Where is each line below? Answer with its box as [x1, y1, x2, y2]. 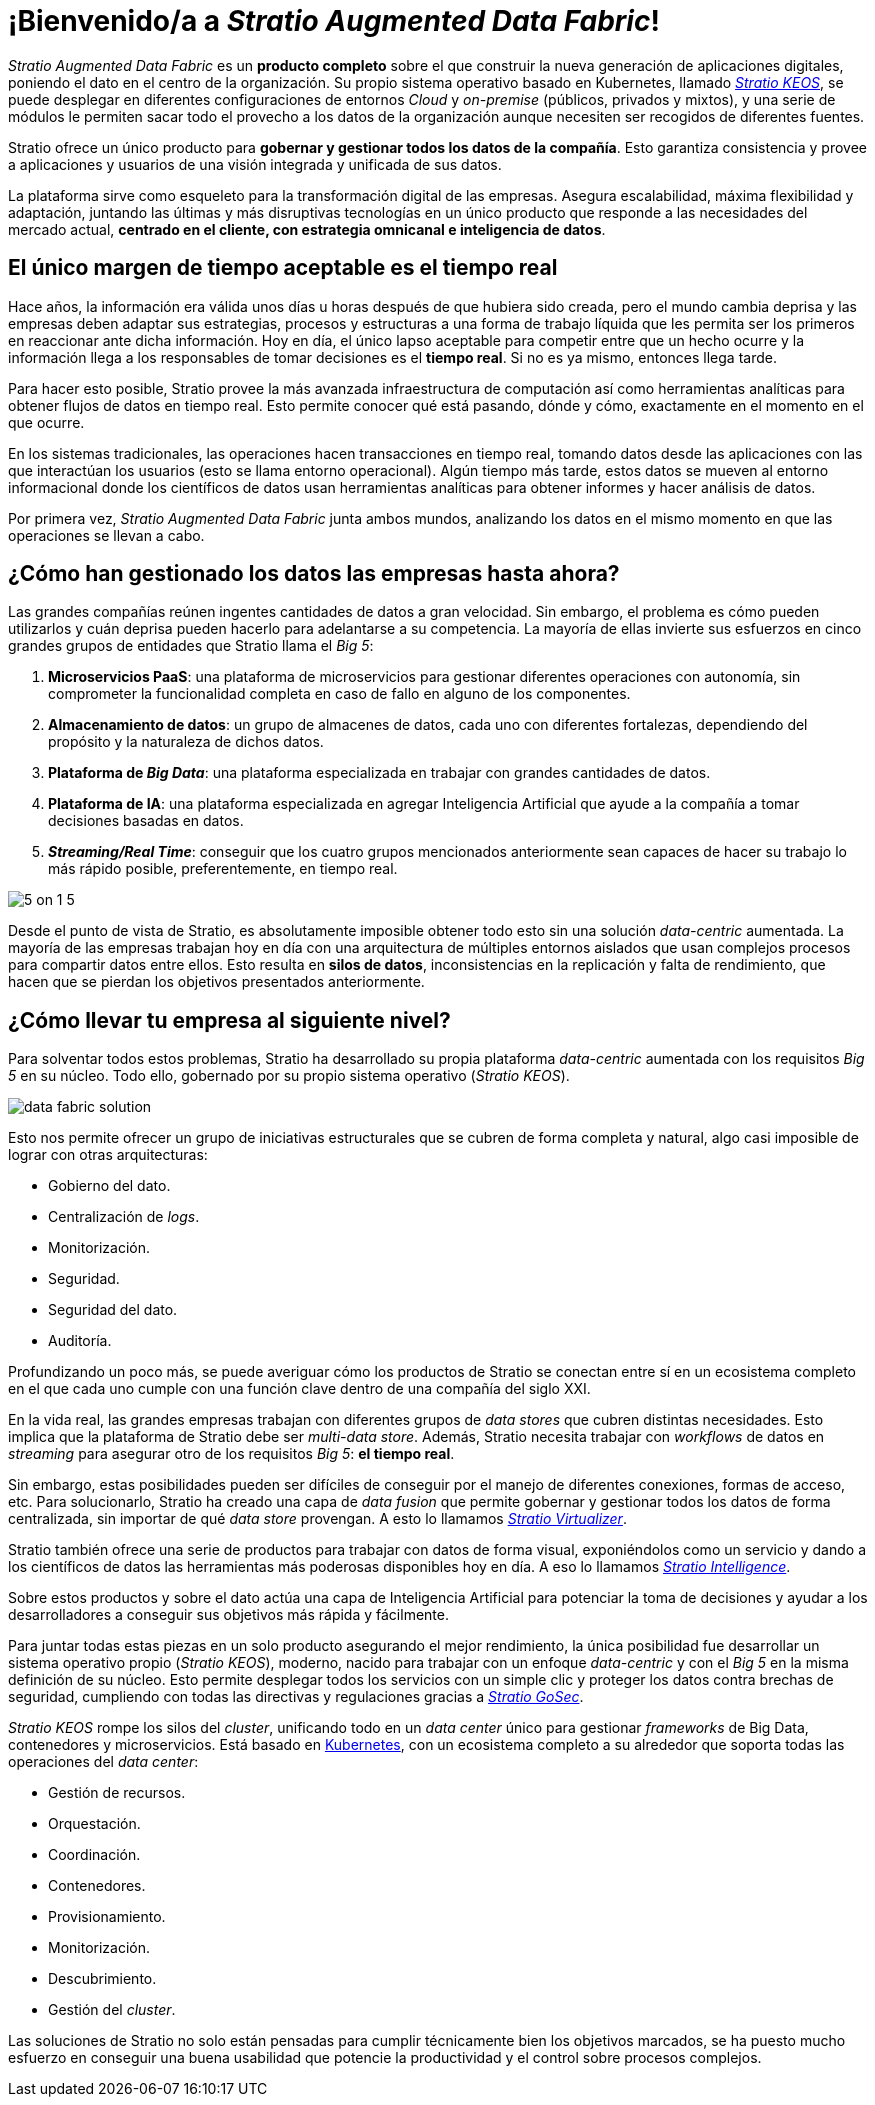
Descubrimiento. [48, 1970, 157, 1988]
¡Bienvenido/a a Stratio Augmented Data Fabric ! [8, 4, 660, 38]
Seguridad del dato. [48, 1301, 178, 1319]
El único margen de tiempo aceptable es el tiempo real [8, 255, 558, 281]
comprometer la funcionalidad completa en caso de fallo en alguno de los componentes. [48, 685, 631, 703]
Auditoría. [48, 1332, 112, 1350]
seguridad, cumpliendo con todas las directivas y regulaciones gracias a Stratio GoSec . [8, 1688, 584, 1706]
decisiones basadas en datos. [48, 812, 244, 830]
